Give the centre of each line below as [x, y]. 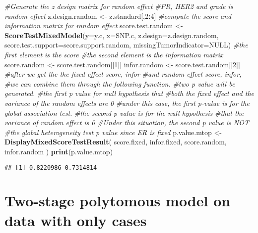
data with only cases [76, 220]
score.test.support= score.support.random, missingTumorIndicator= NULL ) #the [126, 45]
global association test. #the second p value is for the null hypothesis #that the [124, 113]
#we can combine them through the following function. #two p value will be [120, 83]
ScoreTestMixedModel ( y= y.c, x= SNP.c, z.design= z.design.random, [112, 35]
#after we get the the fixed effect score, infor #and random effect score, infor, [123, 74]
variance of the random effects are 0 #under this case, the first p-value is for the [127, 103]
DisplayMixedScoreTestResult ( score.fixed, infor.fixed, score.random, [116, 142]
